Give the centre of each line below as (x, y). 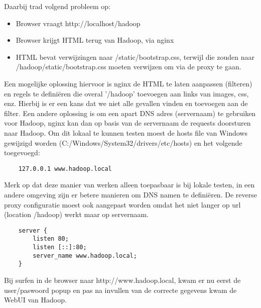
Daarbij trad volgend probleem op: (57, 6)
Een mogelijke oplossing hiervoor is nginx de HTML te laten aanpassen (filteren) (128, 83)
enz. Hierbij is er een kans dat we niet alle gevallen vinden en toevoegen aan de (126, 103)
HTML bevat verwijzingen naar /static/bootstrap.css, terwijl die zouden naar (135, 57)
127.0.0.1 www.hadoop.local (65, 169)
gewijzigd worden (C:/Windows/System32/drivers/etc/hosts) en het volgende (123, 142)
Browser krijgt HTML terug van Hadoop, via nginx (95, 40)
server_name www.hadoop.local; (85, 255)
